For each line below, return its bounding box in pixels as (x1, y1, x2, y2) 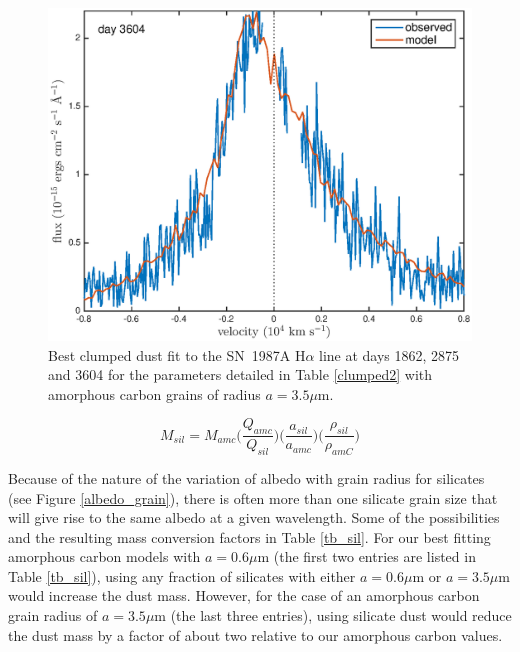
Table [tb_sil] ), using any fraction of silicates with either (8, 565, 356, 586)
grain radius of (8, 605, 98, 626)
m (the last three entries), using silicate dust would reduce (154, 605, 512, 626)
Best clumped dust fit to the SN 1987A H (48, 344, 306, 365)
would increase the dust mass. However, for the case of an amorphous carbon (8, 585, 480, 606)
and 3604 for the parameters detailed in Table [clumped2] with (48, 364, 433, 385)
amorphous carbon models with (8, 546, 201, 567)
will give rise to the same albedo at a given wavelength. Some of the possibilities (8, 507, 500, 528)
